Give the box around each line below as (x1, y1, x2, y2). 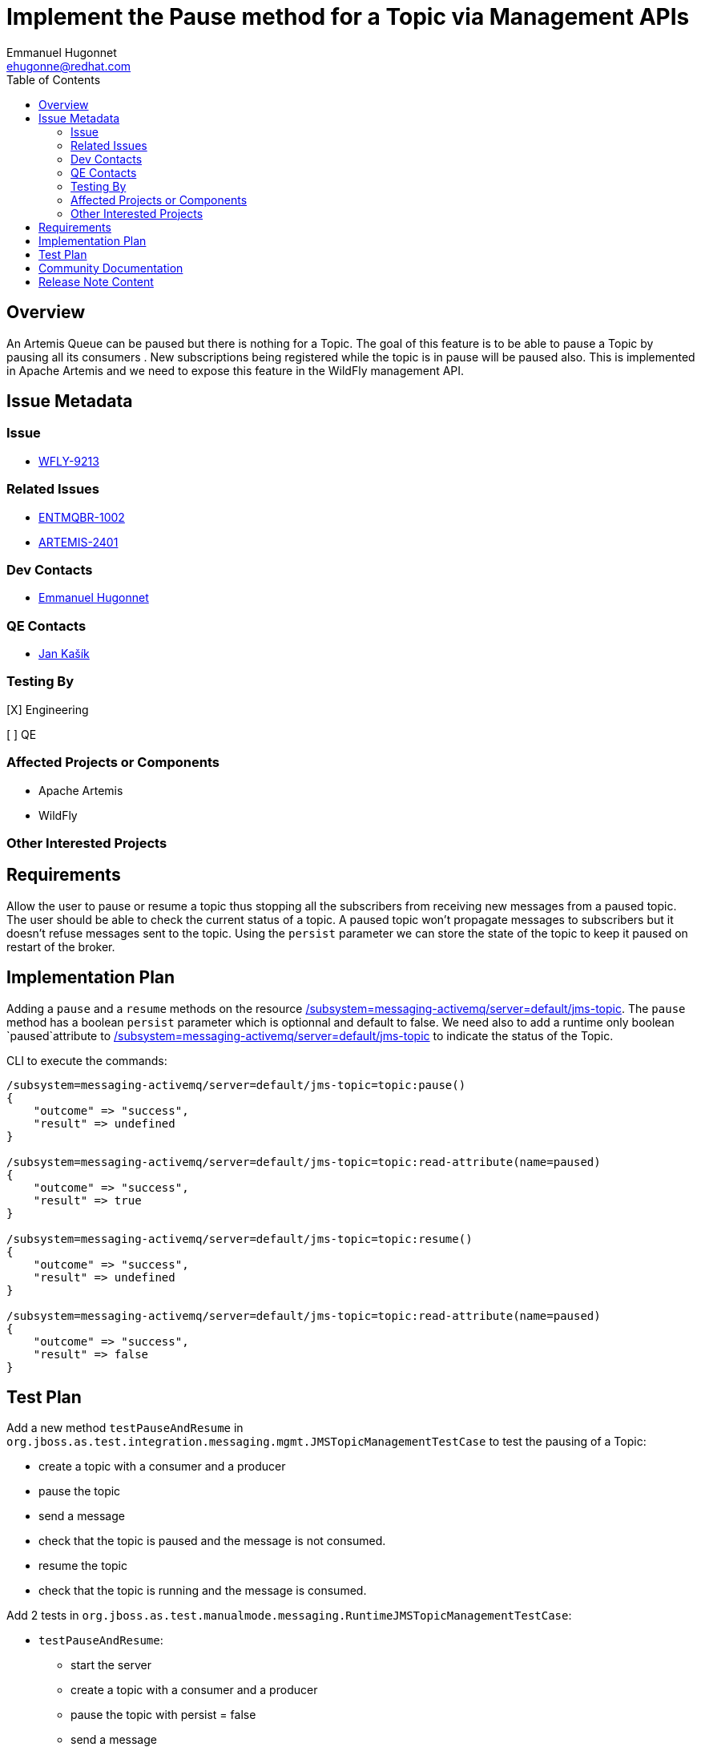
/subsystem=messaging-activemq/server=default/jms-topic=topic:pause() (6, 1078, 466, 1091)
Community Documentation (38, 260, 183, 275)
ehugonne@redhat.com (6, 59, 131, 73)
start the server (71, 1658, 151, 1672)
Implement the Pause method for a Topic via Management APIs (6, 3, 690, 30)
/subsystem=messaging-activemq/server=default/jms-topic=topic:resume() (6, 1232, 473, 1245)
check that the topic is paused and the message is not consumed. (38, 1534, 386, 1548)
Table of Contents (6, 72, 101, 87)
